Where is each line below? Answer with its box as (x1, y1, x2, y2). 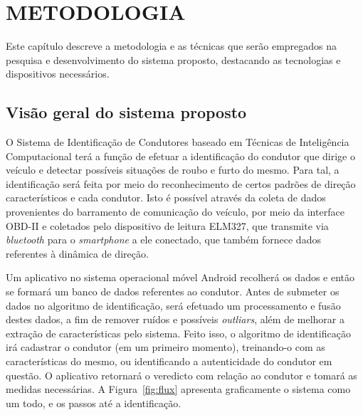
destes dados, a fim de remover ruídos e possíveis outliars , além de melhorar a (6, 312, 344, 327)
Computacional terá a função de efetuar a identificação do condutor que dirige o (6, 148, 355, 163)
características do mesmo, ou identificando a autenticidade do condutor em (6, 354, 332, 369)
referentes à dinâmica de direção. (6, 246, 149, 261)
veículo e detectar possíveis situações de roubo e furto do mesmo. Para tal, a (6, 162, 340, 177)
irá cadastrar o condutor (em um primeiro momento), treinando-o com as (6, 340, 325, 354)
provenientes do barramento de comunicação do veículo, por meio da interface (6, 204, 344, 219)
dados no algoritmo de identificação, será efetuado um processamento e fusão (6, 298, 341, 312)
